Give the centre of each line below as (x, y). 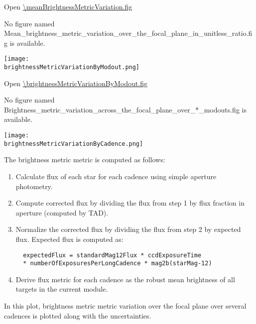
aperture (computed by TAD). (62, 212)
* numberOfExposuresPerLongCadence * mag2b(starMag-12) (118, 264)
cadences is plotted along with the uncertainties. (78, 315)
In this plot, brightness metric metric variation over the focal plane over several (125, 306)
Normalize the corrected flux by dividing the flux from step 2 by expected (128, 229)
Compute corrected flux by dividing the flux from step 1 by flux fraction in (130, 203)
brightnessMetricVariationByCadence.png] (74, 144)
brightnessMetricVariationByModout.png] (72, 67)
